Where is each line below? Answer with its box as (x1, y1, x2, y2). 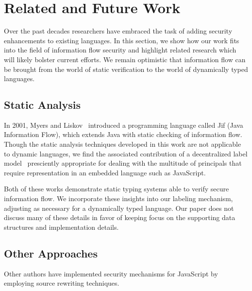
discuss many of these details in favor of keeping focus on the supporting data (4, 212, 235, 223)
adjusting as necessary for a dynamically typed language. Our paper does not (4, 203, 234, 213)
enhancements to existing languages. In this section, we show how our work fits (4, 35, 239, 45)
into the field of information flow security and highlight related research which (4, 45, 236, 55)
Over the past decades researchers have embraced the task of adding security (4, 26, 233, 36)
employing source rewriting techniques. (4, 278, 119, 288)
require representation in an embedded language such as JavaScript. (4, 167, 206, 177)
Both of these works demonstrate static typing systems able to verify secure (4, 184, 229, 194)
